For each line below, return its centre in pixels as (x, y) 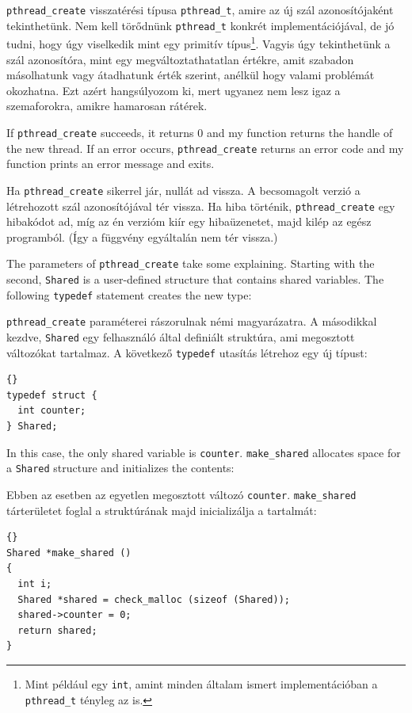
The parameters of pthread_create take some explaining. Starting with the (191, 263)
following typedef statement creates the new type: (129, 294)
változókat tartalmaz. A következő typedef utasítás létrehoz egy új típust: (187, 352)
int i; (35, 584)
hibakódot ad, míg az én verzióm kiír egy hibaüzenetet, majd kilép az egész (189, 221)
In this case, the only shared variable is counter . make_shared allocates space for (204, 452)
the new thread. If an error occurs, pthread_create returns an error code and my (205, 148)
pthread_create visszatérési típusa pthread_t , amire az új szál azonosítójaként (200, 10)
